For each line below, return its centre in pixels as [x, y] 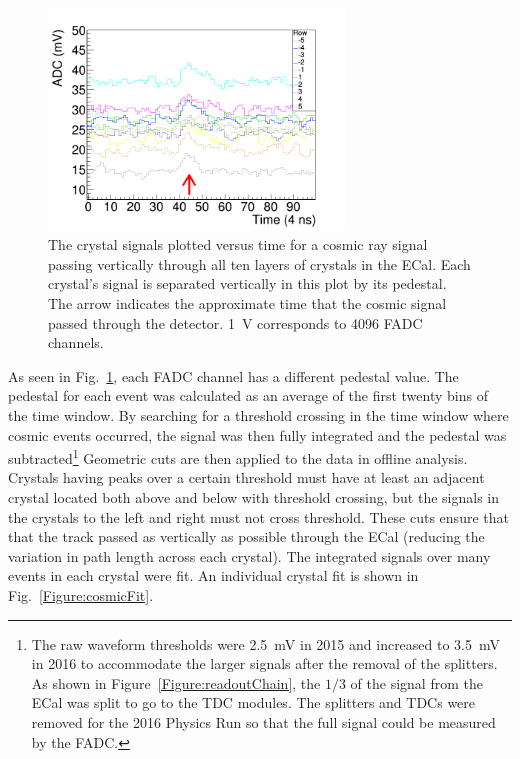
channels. [76, 342]
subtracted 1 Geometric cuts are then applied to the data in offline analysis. [238, 456]
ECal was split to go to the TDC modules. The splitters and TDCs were [253, 702]
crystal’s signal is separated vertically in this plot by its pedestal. [247, 283]
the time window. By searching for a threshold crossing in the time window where [258, 414]
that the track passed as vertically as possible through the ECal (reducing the [246, 536]
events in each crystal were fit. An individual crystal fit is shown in [213, 575]
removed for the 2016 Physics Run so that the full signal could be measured [263, 721]
